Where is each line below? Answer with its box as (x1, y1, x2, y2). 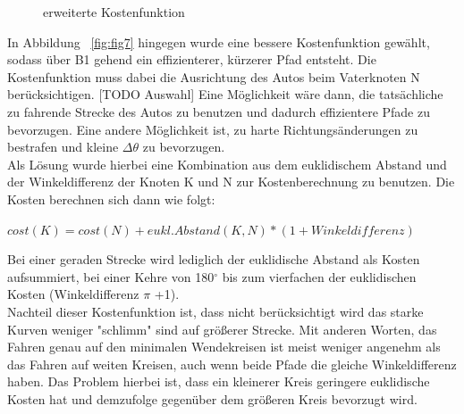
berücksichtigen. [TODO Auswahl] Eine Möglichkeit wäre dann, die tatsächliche (7, 85, 443, 103)
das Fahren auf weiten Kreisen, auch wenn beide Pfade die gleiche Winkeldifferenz (7, 354, 457, 373)
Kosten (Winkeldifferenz (7, 285, 139, 303)
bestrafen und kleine (7, 137, 119, 156)
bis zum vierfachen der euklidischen (222, 267, 417, 286)
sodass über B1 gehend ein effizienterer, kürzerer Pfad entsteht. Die (7, 50, 376, 69)
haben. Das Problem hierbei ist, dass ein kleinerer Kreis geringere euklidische (7, 372, 430, 391)
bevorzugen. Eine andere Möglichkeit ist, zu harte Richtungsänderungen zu (7, 120, 418, 138)
